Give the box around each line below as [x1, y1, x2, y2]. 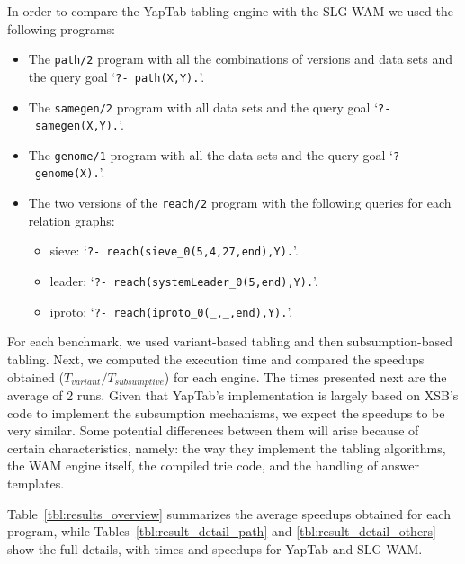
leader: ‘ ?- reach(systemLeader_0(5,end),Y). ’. [49, 272, 318, 291]
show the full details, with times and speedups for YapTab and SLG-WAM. [7, 539, 423, 558]
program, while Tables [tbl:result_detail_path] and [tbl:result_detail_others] [7, 522, 437, 541]
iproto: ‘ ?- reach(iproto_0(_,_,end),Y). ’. [49, 301, 293, 320]
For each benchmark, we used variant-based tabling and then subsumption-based [7, 332, 452, 351]
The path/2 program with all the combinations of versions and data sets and [28, 49, 453, 68]
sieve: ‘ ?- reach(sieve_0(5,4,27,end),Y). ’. [49, 241, 299, 260]
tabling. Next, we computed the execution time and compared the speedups [7, 349, 425, 368]
